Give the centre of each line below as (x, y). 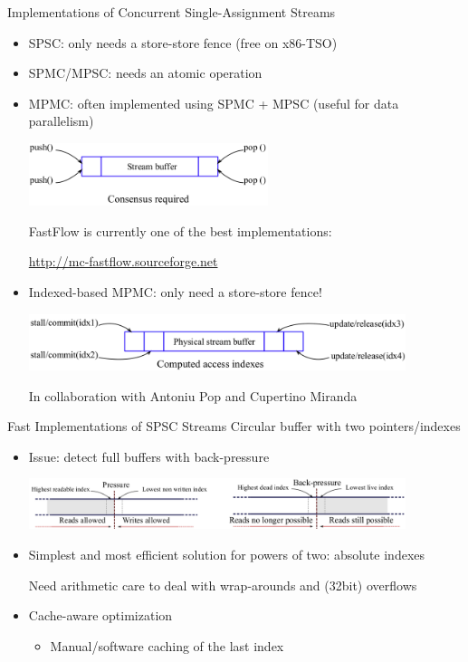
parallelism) (61, 121)
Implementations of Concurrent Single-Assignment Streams (172, 12)
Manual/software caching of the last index (167, 645)
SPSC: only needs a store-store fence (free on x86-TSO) (183, 42)
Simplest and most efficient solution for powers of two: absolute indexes (227, 555)
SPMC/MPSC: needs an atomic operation (145, 73)
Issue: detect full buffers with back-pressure (149, 456)
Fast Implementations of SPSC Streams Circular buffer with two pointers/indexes (234, 426)
